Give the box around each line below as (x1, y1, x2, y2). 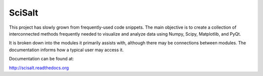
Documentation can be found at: (9, 56, 74, 62)
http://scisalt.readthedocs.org (9, 65, 69, 71)
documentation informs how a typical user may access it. (9, 47, 124, 53)
